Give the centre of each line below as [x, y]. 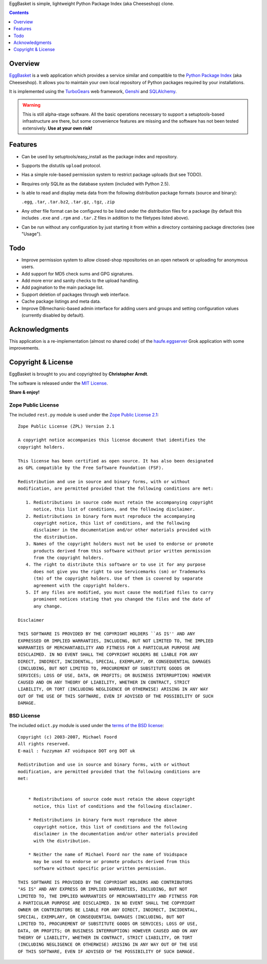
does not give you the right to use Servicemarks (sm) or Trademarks [119, 572]
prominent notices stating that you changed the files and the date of [122, 599]
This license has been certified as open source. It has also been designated [116, 461]
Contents [19, 13]
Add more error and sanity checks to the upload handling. [80, 281]
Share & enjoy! [24, 392]
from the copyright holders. [69, 557]
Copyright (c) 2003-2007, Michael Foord [67, 737]
